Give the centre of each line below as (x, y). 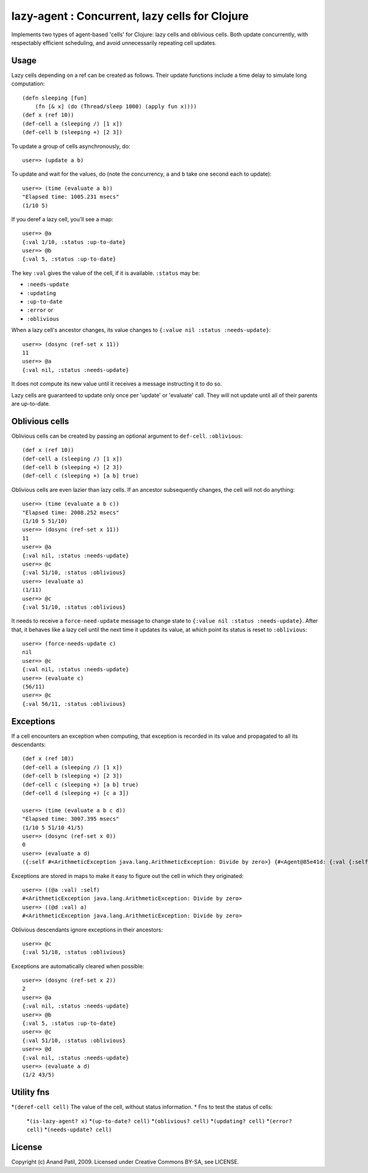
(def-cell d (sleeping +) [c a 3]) (76, 793)
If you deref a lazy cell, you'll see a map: (62, 219)
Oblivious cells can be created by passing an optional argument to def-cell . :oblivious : (127, 436)
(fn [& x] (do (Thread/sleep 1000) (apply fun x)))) (116, 107)
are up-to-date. (31, 403)
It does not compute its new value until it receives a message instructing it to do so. (117, 384)
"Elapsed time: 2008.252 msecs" (71, 512)
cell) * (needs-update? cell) (69, 1130)
